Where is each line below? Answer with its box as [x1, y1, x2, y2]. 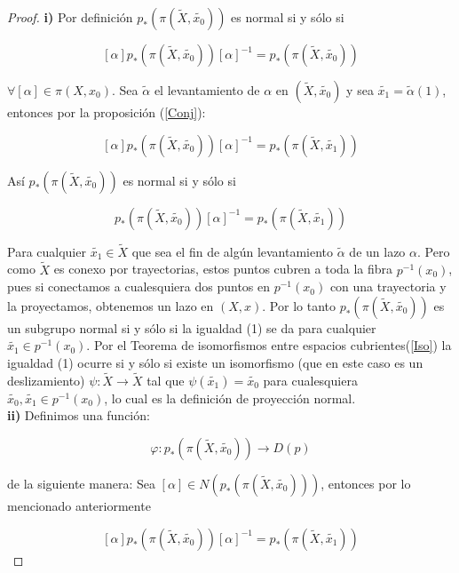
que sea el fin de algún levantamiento [131, 242, 334, 260]
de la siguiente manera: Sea [7, 474, 155, 492]
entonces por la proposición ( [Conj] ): [7, 103, 206, 121]
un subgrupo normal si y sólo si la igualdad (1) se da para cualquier [7, 318, 376, 337]
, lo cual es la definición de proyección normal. [104, 388, 356, 407]
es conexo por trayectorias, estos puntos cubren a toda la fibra [53, 259, 393, 278]
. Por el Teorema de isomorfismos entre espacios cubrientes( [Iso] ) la [86, 336, 452, 354]
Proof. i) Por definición [7, 8, 133, 26]
